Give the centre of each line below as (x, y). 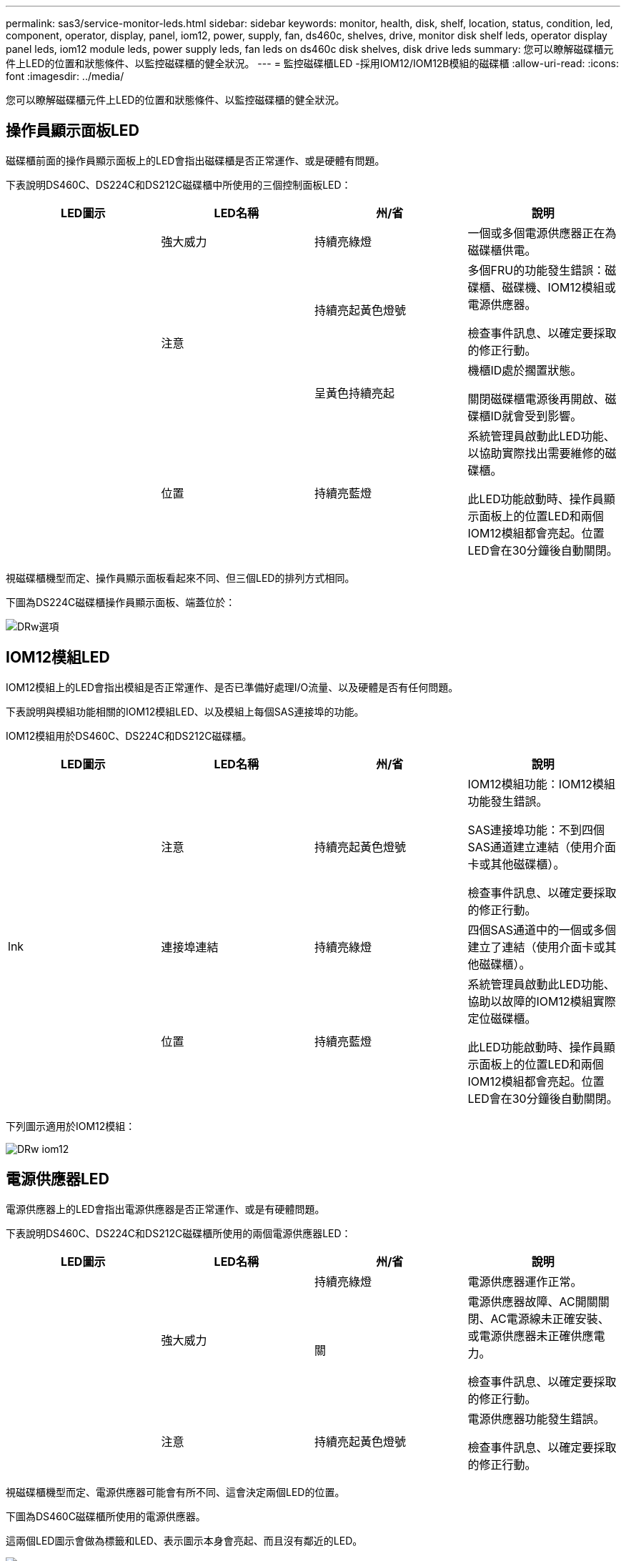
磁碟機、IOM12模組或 (559, 287)
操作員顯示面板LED (73, 131)
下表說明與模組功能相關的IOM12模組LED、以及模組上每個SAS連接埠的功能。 (185, 711)
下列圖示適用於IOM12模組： (71, 1126)
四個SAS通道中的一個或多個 (542, 930)
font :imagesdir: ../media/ (65, 76)
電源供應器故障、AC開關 (533, 1301)
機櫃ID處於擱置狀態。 (525, 370)
